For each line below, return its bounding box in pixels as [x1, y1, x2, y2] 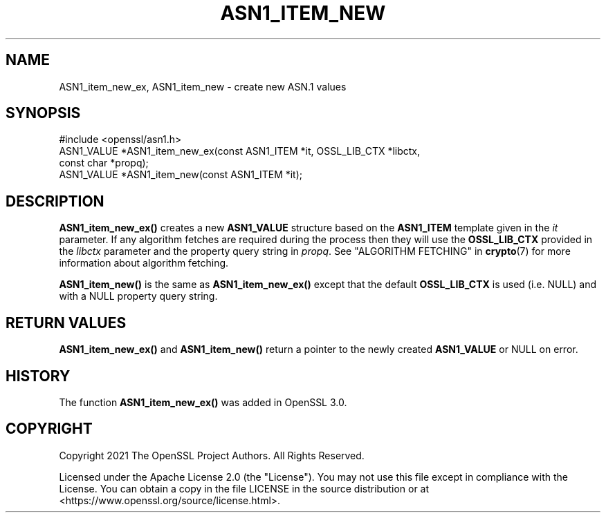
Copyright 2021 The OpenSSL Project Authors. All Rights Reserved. [59, 449, 365, 461]
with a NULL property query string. [59, 290, 218, 303]
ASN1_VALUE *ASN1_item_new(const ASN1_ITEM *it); [59, 169, 303, 181]
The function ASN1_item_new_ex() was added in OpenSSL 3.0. [59, 396, 347, 408]
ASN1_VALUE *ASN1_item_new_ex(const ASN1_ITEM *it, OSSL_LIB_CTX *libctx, [59, 145, 421, 157]
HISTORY [6, 367, 71, 385]
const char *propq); [59, 157, 149, 169]
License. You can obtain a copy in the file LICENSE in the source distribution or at [59, 482, 430, 495]
